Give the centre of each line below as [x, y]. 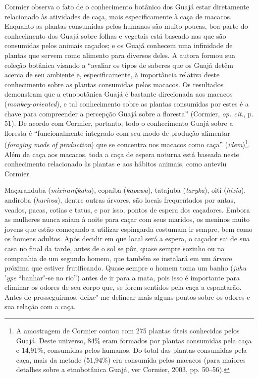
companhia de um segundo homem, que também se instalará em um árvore [118, 258]
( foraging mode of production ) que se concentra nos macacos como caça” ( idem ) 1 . [127, 143]
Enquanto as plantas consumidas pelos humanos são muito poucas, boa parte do [126, 26]
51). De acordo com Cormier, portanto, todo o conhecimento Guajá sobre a [119, 123]
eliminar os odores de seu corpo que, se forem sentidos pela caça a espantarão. [123, 287]
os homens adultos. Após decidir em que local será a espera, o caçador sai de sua [127, 239]
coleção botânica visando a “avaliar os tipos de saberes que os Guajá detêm [119, 65]
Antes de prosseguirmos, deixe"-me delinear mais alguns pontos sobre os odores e [127, 297]
